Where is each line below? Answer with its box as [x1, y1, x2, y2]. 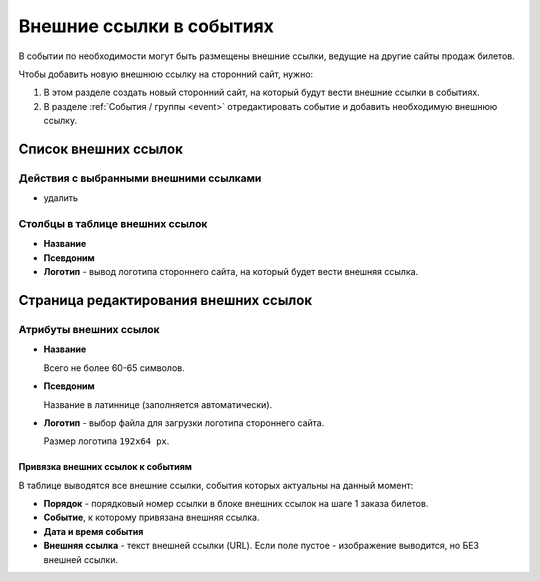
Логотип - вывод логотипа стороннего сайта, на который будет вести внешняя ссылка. [43, 266, 419, 278]
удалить [43, 192, 79, 204]
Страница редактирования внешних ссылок [18, 292, 313, 309]
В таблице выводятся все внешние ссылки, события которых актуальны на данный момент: [18, 479, 414, 491]
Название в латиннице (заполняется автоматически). [43, 398, 273, 410]
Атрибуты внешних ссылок [18, 322, 160, 336]
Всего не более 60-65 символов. [43, 361, 185, 374]
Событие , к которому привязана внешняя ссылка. [43, 511, 260, 524]
